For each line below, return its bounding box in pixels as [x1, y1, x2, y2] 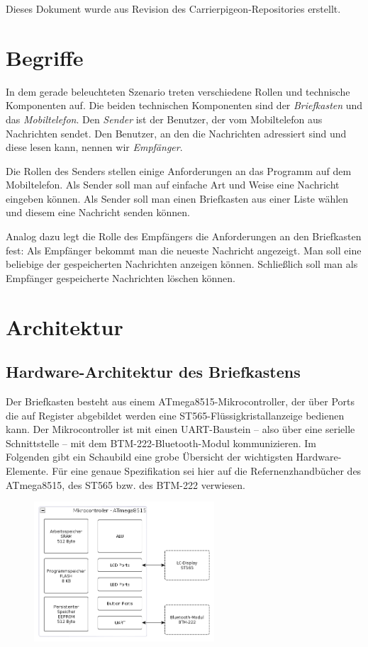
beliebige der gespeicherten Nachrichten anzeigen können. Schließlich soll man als [6, 257, 358, 271]
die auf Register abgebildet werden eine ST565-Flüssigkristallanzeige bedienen [6, 407, 345, 422]
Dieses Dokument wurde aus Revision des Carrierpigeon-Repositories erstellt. [6, 1, 341, 16]
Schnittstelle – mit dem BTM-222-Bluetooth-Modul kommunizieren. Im [6, 435, 316, 450]
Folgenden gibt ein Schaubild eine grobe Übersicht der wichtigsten [6, 449, 293, 464]
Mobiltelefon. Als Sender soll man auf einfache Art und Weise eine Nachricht [6, 177, 340, 192]
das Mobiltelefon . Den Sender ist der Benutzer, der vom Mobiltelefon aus [6, 111, 323, 126]
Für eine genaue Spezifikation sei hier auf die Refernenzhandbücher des [52, 463, 362, 478]
